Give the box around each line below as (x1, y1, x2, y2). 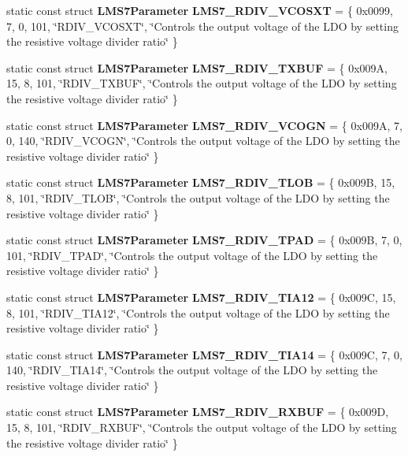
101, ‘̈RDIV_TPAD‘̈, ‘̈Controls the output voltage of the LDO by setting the (6, 247, 378, 263)
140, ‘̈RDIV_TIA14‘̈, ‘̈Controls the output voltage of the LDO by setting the (6, 362, 378, 378)
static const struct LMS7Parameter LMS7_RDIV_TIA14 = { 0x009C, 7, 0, (6, 346, 402, 362)
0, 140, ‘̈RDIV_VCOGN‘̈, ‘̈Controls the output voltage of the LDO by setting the (6, 132, 400, 149)
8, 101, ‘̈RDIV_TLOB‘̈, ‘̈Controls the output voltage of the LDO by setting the (6, 189, 390, 206)
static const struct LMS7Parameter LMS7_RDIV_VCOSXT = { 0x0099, (6, 2, 393, 18)
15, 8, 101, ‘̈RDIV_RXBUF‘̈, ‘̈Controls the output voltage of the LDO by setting (6, 419, 397, 436)
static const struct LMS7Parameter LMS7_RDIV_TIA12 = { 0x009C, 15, (6, 288, 396, 305)
